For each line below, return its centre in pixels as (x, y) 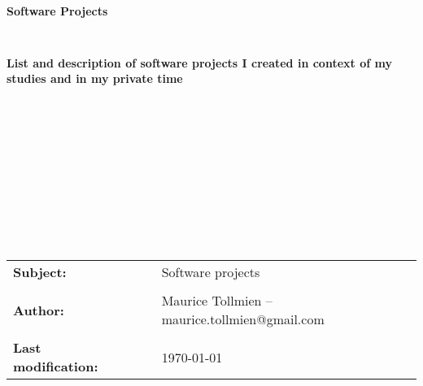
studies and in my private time (95, 78)
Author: (39, 310)
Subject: (40, 272)
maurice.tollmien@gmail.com (243, 319)
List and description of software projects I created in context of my (199, 62)
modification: (56, 366)
